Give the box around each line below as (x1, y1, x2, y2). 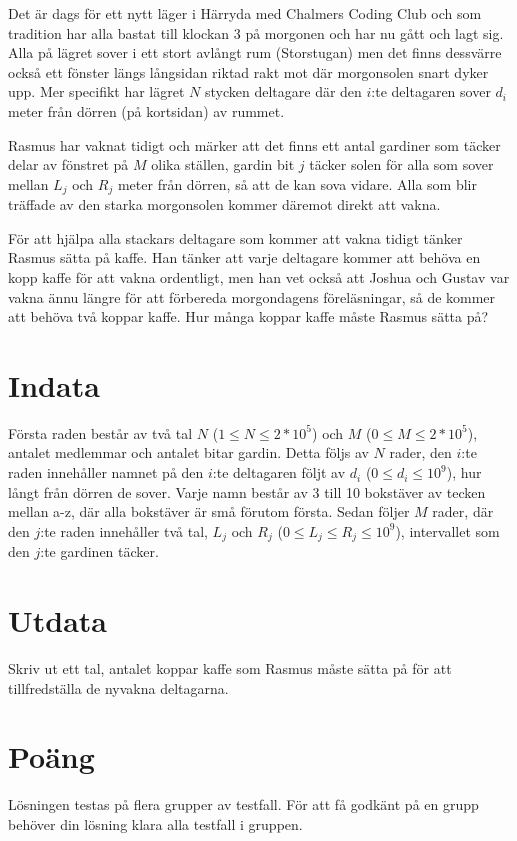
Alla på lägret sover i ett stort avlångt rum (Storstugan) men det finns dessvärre (8, 42, 502, 63)
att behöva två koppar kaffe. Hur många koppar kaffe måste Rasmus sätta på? (8, 306, 489, 327)
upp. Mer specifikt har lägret (8, 81, 185, 102)
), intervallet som (395, 520, 500, 541)
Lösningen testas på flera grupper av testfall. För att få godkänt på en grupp (8, 794, 479, 815)
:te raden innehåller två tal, (40, 520, 208, 541)
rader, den (389, 442, 452, 463)
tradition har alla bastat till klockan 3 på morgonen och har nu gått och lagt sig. (8, 22, 504, 43)
